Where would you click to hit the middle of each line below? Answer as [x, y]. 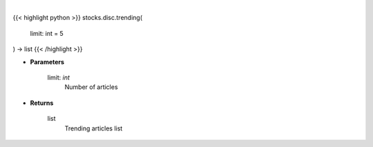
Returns [42, 103]
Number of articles [91, 87]
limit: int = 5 [47, 33]
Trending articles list [94, 128]
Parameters [47, 61]
